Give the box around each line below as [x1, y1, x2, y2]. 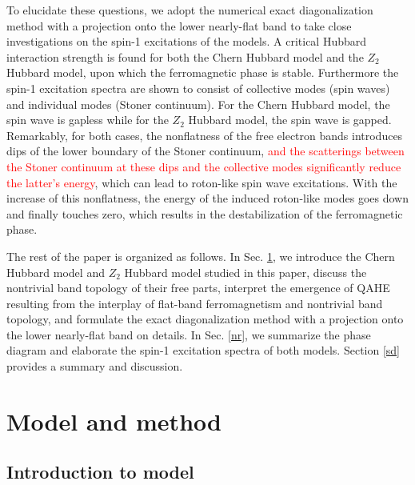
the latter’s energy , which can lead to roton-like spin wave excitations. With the [6, 174, 397, 190]
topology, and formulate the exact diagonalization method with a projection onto [6, 311, 404, 327]
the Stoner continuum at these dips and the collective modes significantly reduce [6, 158, 401, 174]
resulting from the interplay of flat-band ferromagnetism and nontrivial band [6, 295, 383, 311]
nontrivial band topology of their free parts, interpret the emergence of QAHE [6, 279, 390, 296]
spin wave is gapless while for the [6, 111, 169, 128]
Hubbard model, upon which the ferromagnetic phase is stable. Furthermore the [6, 64, 399, 81]
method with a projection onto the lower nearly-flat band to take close [6, 17, 352, 34]
